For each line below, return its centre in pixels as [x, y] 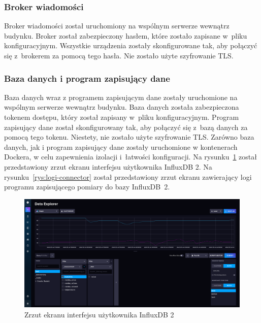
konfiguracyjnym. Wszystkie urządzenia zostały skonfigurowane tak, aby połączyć [131, 45]
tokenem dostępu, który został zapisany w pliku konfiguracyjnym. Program [122, 117]
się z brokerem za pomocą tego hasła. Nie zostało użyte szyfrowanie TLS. [119, 55]
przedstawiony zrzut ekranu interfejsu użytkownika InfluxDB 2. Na [108, 166]
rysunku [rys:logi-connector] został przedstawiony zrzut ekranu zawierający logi [128, 176]
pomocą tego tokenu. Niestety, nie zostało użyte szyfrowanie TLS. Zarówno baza [129, 137]
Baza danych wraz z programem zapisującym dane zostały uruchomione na [121, 97]
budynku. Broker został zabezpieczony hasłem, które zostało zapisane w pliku [126, 35]
